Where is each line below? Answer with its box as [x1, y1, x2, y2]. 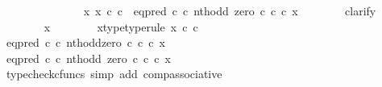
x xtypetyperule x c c [44, 18, 198, 35]
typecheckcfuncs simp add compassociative [6, 65, 222, 82]
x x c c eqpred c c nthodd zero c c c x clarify [83, 2, 376, 19]
